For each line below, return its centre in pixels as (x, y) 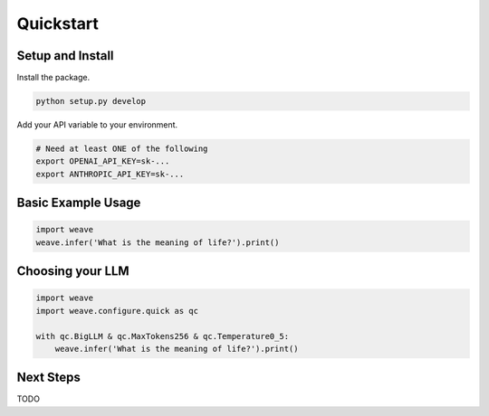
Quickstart (58, 24)
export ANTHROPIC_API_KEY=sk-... (110, 174)
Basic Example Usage (79, 203)
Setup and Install (65, 56)
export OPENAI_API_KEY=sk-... (103, 161)
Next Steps (48, 378)
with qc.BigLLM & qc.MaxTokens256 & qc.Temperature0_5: (163, 336)
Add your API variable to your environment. (97, 125)
